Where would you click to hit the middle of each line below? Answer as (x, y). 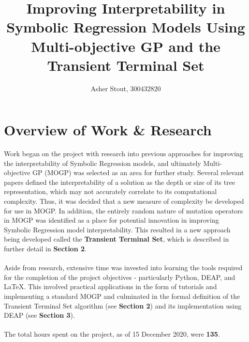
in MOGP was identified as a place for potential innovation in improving (111, 220)
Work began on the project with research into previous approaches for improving (124, 154)
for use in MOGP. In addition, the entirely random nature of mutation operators (124, 210)
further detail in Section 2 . (45, 248)
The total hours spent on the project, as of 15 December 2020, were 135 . (112, 334)
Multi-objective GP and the (126, 46)
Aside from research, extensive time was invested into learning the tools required (123, 268)
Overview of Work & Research (108, 130)
